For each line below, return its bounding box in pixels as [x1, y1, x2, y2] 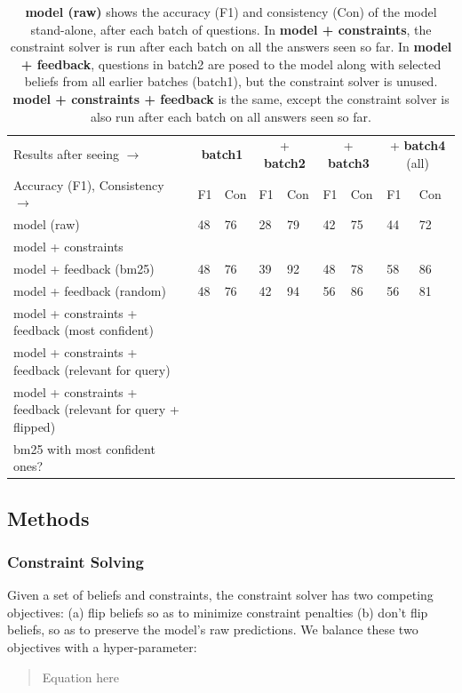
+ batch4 [389, 136, 446, 155]
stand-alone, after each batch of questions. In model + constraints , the [30, 20, 432, 38]
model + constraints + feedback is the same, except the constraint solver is [12, 89, 450, 108]
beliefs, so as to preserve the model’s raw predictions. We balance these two [7, 620, 418, 639]
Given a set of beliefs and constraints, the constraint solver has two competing [7, 585, 434, 604]
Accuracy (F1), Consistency [13, 175, 164, 194]
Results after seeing [13, 145, 120, 163]
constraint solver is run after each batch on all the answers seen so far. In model [10, 37, 452, 56]
